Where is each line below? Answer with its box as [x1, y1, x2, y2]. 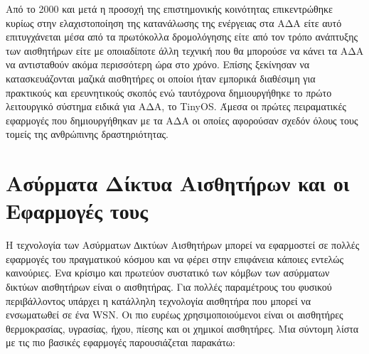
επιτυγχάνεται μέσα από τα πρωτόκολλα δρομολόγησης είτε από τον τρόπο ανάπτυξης [6, 29, 358, 44]
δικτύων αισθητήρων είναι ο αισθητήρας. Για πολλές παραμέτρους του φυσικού [6, 279, 332, 294]
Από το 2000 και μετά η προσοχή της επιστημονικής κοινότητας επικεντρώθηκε [6, 1, 333, 16]
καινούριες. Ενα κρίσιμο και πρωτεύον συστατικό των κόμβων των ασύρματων [6, 265, 330, 280]
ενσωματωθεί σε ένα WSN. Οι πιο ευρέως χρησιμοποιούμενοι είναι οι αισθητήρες [6, 307, 343, 322]
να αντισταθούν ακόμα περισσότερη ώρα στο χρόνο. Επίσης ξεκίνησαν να [6, 57, 310, 72]
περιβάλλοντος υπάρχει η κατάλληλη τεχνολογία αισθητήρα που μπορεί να [6, 293, 311, 308]
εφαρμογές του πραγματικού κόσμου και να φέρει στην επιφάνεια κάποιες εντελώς [6, 251, 344, 266]
